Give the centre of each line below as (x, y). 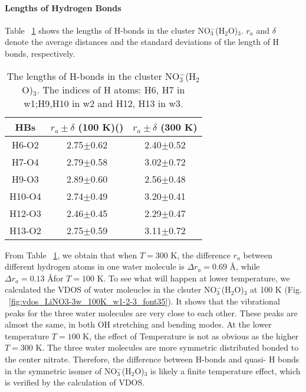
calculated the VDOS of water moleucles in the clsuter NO (111, 289)
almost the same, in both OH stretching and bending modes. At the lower (138, 324)
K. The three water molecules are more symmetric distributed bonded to (167, 347)
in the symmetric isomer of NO (61, 370)
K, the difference (200, 255)
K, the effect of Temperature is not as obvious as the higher (191, 336)
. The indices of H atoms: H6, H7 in (111, 89)
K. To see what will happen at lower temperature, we (193, 278)
